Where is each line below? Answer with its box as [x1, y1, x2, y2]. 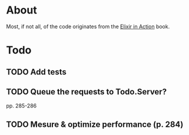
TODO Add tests [6, 67, 67, 77]
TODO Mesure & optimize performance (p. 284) [6, 119, 184, 129]
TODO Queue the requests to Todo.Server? [6, 86, 167, 97]
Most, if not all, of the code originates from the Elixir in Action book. [6, 23, 170, 30]
